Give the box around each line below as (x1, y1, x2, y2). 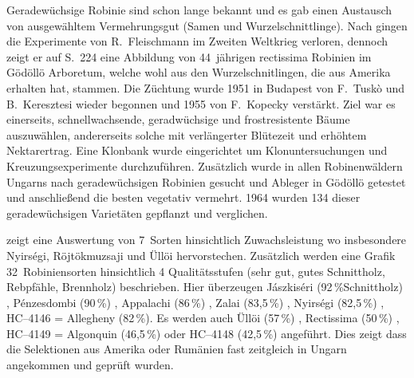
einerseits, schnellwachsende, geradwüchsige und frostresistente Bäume (6, 111, 350, 128)
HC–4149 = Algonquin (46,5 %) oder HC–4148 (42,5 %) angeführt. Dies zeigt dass (6, 325, 407, 341)
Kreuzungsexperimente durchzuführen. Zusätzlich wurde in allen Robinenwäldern (6, 157, 403, 174)
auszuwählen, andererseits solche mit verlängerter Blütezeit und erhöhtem (6, 126, 367, 143)
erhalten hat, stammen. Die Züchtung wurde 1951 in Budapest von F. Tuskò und (6, 79, 405, 96)
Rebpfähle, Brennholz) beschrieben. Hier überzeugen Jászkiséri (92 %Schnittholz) (6, 278, 403, 295)
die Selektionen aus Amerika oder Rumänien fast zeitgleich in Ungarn (6, 341, 347, 357)
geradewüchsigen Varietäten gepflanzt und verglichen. (6, 204, 268, 221)
